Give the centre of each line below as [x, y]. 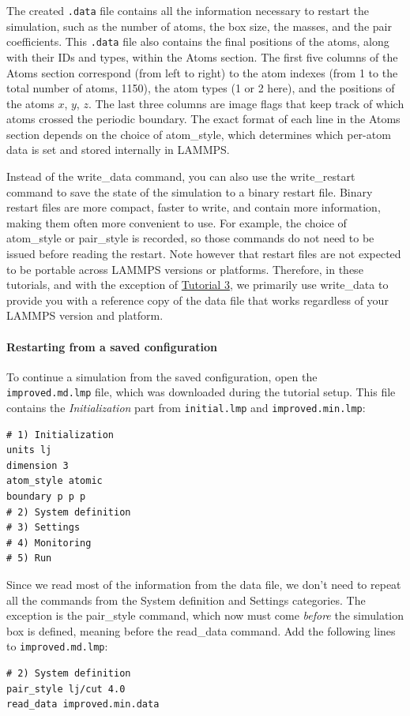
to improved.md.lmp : [57, 646]
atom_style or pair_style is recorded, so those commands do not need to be [190, 238]
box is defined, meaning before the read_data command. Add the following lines [201, 630]
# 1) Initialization [60, 435]
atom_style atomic [55, 481]
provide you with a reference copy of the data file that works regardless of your [197, 300]
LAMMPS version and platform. [85, 315]
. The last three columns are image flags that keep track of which [246, 103]
